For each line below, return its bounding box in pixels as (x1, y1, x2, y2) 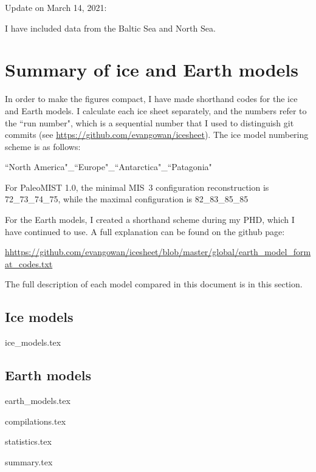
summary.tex (5, 455, 53, 468)
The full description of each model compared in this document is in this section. (5, 278, 303, 290)
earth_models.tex (5, 394, 70, 407)
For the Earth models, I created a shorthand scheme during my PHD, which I (5, 213, 295, 226)
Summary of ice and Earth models (5, 57, 298, 82)
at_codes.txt (5, 257, 53, 270)
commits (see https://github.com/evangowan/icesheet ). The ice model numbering (5, 128, 309, 141)
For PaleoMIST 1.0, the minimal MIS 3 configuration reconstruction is (5, 180, 269, 193)
